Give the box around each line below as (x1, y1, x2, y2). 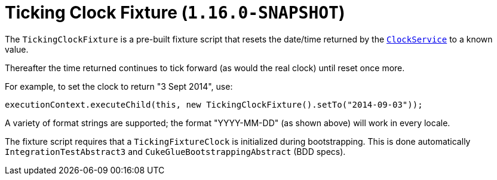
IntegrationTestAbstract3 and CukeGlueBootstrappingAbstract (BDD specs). (5, 146, 346, 157)
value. (5, 44, 29, 54)
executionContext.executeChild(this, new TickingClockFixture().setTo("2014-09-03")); (5, 99, 423, 109)
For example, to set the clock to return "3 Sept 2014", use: (5, 81, 233, 91)
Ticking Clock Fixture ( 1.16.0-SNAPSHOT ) (5, 2, 345, 23)
